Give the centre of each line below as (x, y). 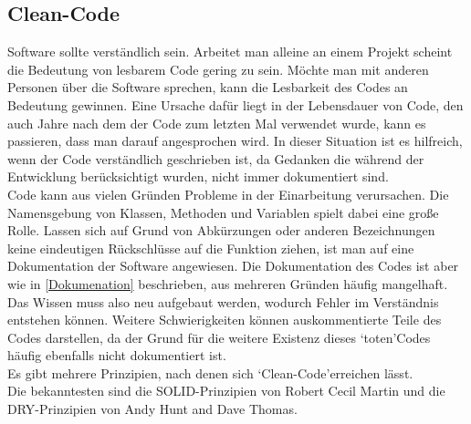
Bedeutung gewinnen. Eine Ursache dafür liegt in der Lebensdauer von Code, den (235, 104)
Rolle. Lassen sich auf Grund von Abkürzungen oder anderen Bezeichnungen (221, 230)
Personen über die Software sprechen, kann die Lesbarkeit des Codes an (208, 87)
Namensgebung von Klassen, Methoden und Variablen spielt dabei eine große (223, 212)
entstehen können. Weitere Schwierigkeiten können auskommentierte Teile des (225, 320)
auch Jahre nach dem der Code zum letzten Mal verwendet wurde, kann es (217, 123)
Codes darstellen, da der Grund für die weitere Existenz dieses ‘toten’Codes (219, 337)
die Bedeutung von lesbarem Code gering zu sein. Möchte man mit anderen (218, 69)
